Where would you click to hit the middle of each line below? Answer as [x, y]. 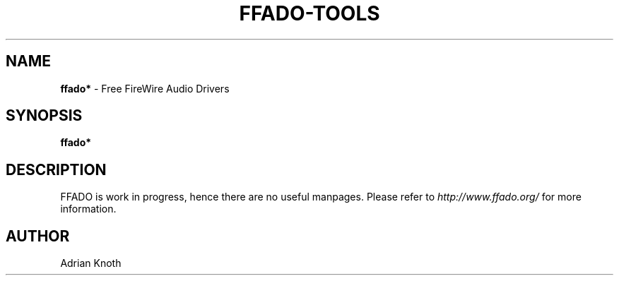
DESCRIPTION [56, 169]
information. [88, 209]
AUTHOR [38, 236]
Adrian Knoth [91, 263]
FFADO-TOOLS [309, 13]
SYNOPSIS [44, 116]
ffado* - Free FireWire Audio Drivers [145, 88]
